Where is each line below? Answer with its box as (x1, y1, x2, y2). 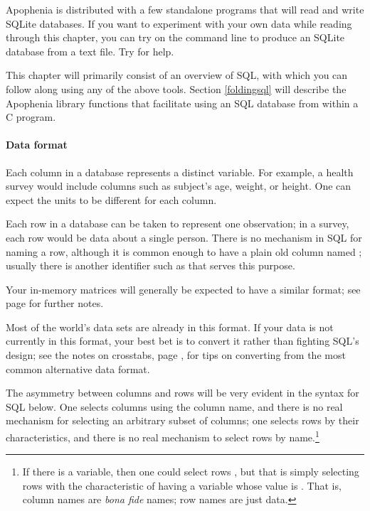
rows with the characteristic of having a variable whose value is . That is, (22, 478, 342, 493)
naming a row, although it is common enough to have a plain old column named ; (6, 244, 362, 259)
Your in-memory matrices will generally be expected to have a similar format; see (6, 281, 361, 296)
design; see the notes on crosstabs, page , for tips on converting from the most (6, 348, 346, 362)
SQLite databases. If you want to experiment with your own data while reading (6, 16, 352, 31)
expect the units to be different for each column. (6, 192, 217, 207)
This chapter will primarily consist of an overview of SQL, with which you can (6, 68, 348, 82)
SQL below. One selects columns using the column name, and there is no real (6, 399, 343, 414)
